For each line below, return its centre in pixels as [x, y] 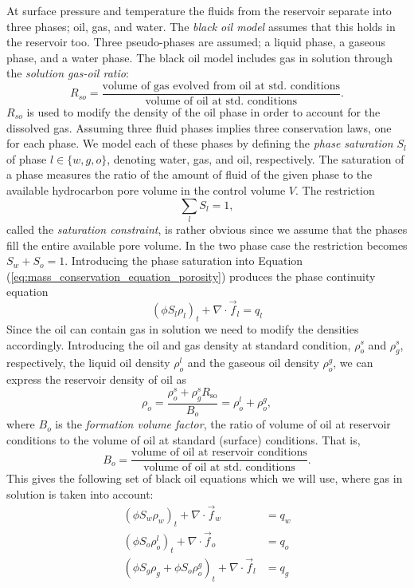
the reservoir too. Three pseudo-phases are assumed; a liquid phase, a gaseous [196, 42]
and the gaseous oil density [253, 363]
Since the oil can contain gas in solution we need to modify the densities [183, 328]
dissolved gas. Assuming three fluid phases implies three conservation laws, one [199, 127]
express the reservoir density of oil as [97, 379]
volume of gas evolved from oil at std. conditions [221, 86]
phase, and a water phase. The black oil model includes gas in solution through [200, 57]
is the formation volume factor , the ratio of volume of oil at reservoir [223, 424]
